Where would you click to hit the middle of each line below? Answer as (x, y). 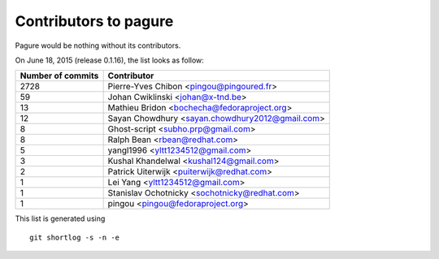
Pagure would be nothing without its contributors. (98, 45)
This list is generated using (60, 218)
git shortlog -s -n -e (75, 237)
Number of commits (59, 76)
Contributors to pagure (94, 21)
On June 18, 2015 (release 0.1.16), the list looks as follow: (110, 60)
